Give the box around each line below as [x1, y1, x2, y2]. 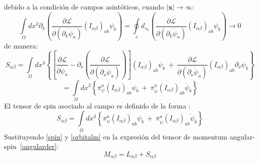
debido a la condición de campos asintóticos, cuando [4, 1, 164, 11]
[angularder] [19, 141, 57, 151]
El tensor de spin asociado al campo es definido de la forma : [4, 100, 190, 110]
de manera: [4, 40, 38, 50]
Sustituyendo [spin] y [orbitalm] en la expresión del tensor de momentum [4, 131, 227, 141]
